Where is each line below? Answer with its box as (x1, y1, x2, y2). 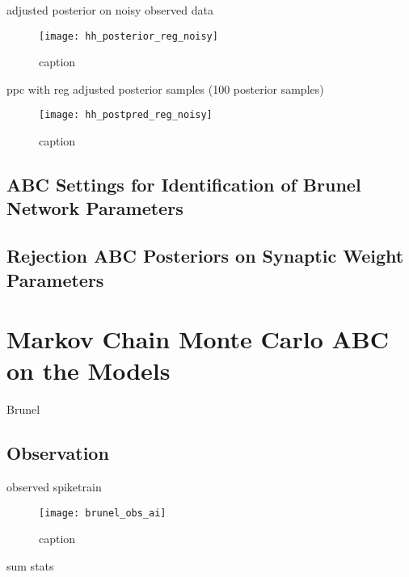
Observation (6, 440, 109, 465)
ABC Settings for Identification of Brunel (6, 172, 361, 197)
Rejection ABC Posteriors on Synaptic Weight (6, 243, 404, 268)
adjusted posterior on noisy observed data (6, 2, 213, 18)
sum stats (6, 557, 54, 574)
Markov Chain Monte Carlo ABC (6, 322, 390, 356)
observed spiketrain (6, 478, 102, 495)
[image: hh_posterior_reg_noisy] (39, 30, 218, 42)
